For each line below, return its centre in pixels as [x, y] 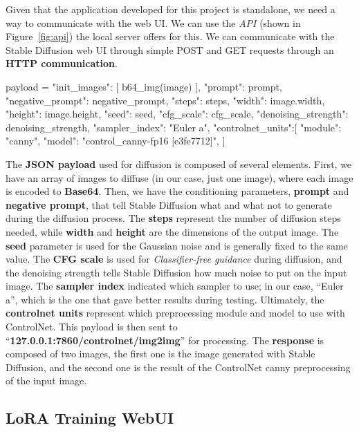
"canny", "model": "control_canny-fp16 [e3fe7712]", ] [116, 141]
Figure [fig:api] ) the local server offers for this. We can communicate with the [170, 36]
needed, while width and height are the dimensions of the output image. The [172, 231]
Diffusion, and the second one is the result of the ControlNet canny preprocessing [178, 367]
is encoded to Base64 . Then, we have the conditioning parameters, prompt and [177, 191]
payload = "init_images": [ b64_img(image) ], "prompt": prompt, [144, 86]
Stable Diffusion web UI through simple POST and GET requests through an [170, 49]
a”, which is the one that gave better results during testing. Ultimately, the [165, 299]
